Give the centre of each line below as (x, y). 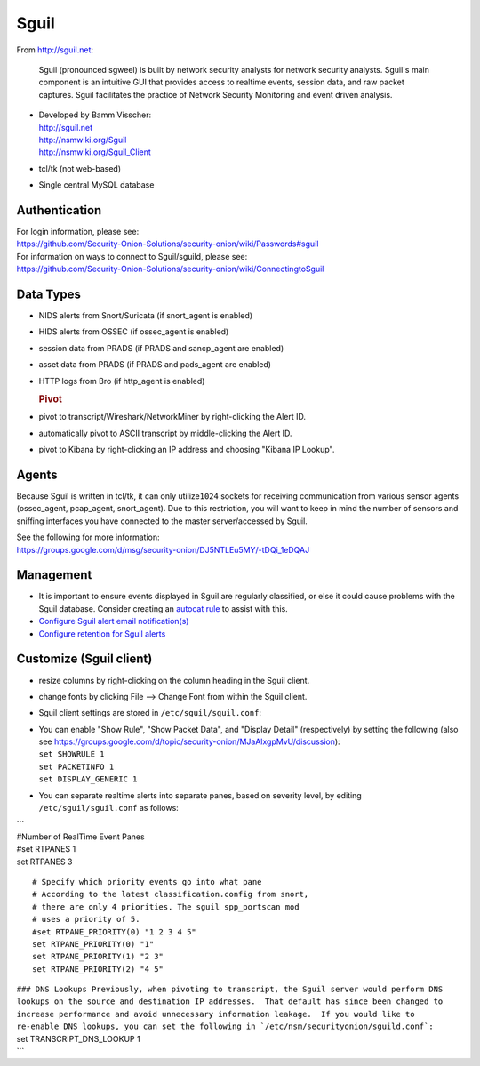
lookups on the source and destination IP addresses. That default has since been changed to (230, 1002)
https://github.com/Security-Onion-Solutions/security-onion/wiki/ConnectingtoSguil (170, 269)
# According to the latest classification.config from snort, (171, 894)
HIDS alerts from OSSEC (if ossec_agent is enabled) (134, 332)
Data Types (49, 294)
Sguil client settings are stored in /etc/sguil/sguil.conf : (150, 713)
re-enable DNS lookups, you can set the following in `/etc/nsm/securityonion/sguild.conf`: (225, 1026)
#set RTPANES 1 (46, 849)
